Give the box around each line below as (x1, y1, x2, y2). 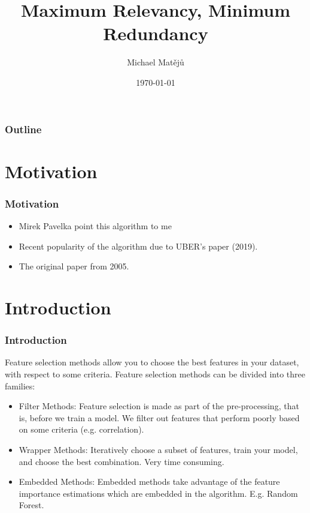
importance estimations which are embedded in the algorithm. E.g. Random (19, 487, 298, 499)
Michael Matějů (127, 56, 184, 68)
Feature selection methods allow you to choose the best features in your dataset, (5, 356, 299, 368)
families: (5, 379, 35, 392)
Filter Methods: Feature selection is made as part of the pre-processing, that (19, 400, 299, 412)
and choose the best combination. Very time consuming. (19, 455, 224, 467)
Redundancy (103, 21, 208, 46)
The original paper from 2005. (19, 260, 129, 272)
